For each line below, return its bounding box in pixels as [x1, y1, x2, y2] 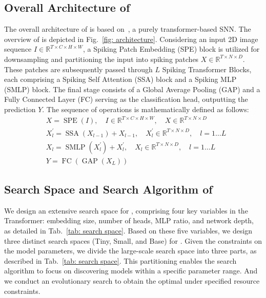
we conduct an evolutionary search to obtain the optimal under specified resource [4, 275, 260, 286]
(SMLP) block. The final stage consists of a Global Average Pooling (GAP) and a [4, 83, 260, 94]
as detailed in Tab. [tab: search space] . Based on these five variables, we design [4, 225, 253, 236]
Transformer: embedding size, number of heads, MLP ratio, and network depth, [4, 215, 254, 226]
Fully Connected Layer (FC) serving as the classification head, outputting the [4, 94, 248, 104]
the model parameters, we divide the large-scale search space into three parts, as [4, 245, 257, 256]
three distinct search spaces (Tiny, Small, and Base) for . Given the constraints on [4, 235, 262, 246]
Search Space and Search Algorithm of [4, 181, 213, 197]
